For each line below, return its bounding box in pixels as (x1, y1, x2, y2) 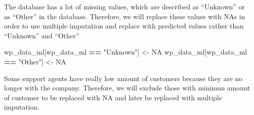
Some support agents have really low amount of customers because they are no (4, 73, 243, 83)
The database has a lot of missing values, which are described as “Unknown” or (4, 1, 245, 11)
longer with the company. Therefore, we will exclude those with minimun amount (4, 83, 250, 93)
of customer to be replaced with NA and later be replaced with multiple (4, 92, 222, 102)
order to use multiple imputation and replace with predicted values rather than (4, 21, 244, 31)
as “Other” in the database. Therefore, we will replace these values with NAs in (4, 11, 245, 21)
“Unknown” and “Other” (4, 30, 80, 40)
